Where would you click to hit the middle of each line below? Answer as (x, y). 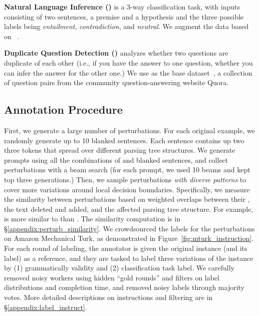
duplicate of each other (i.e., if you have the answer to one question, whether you (128, 62)
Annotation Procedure (63, 109)
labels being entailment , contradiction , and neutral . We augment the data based (126, 26)
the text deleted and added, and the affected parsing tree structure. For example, (129, 209)
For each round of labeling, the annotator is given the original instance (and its (126, 248)
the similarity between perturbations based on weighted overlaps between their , (127, 199)
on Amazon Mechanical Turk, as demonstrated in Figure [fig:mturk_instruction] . (129, 238)
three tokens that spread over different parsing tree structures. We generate (120, 150)
